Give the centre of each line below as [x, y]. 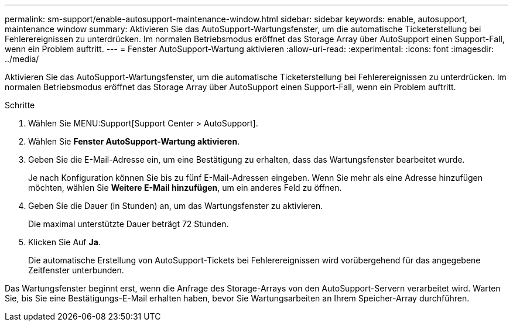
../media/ [22, 59]
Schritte [20, 105]
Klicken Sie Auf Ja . [64, 242]
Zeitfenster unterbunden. [76, 270]
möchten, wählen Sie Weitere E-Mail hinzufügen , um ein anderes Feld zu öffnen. [185, 188]
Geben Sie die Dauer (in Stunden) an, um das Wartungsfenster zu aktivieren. [176, 206]
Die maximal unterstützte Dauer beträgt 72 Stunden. [129, 224]
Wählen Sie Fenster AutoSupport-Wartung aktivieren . [134, 141]
